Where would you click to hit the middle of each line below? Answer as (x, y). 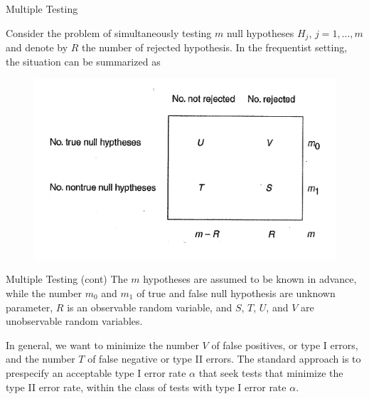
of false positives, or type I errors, (285, 344)
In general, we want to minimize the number (102, 344)
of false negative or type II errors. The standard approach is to (224, 359)
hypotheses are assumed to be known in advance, (250, 279)
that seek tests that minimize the (271, 372)
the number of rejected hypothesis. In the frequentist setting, (215, 47)
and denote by (37, 47)
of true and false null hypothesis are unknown (236, 293)
